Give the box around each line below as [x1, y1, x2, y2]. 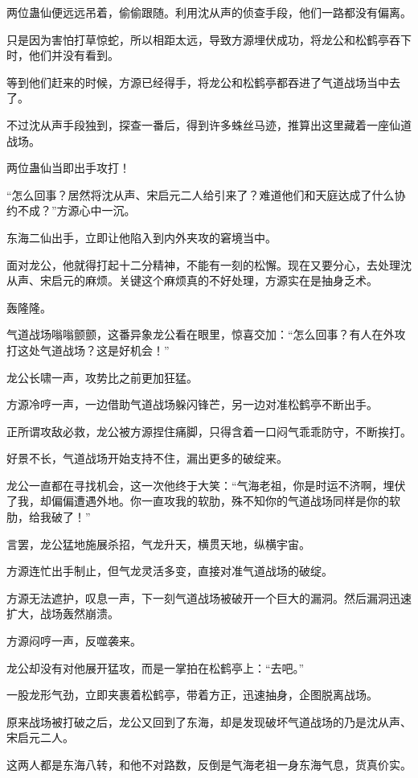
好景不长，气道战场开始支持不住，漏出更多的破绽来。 [6, 450, 288, 467]
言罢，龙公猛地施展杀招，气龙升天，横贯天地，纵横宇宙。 [6, 535, 310, 552]
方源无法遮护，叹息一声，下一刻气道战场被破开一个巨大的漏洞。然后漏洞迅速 [6, 589, 412, 606]
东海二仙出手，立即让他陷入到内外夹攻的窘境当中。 [6, 228, 277, 245]
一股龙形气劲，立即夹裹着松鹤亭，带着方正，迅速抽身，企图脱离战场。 [6, 686, 378, 703]
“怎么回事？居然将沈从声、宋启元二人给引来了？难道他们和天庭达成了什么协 [6, 186, 406, 203]
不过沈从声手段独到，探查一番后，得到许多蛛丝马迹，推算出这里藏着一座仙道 [6, 116, 412, 133]
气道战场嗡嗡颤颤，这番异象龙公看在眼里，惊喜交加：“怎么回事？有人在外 [6, 326, 395, 343]
